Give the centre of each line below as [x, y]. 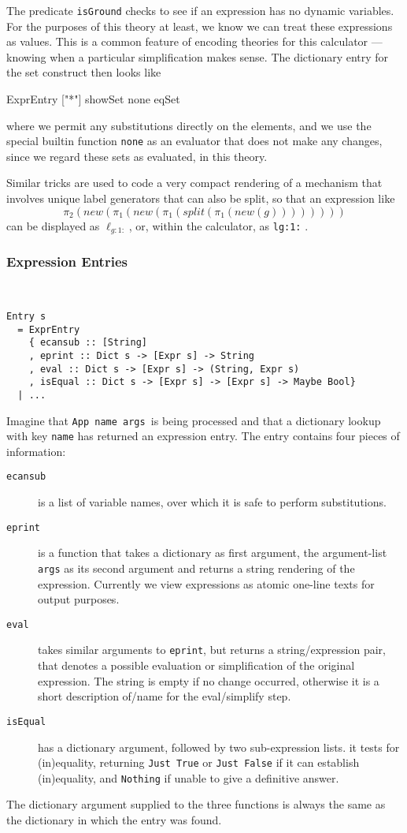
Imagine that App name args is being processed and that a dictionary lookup [194, 420]
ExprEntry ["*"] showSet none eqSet [93, 99]
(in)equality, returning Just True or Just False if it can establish [199, 762]
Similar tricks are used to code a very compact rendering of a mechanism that [194, 183]
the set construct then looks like [84, 72]
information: [36, 451]
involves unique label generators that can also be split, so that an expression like [201, 198]
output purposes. [79, 599]
